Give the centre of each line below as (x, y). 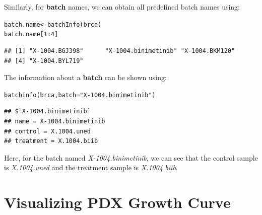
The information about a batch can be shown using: (85, 77)
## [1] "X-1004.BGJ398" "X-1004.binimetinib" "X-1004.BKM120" (120, 51)
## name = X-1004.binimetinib (55, 121)
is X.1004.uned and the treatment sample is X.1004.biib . (91, 167)
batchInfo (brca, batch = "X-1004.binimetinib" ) (80, 95)
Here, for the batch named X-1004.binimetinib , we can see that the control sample (131, 157)
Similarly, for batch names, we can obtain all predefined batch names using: (122, 7)
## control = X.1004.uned (47, 131)
